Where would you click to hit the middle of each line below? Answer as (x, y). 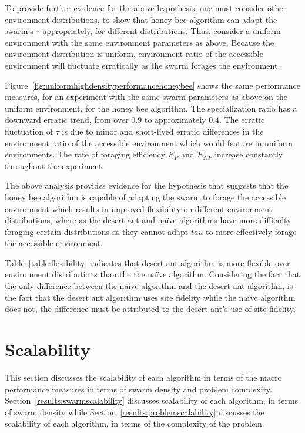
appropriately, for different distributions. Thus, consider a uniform (162, 31)
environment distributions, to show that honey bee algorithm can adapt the (141, 19)
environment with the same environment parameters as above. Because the (140, 42)
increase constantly (249, 154)
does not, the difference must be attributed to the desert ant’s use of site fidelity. (150, 309)
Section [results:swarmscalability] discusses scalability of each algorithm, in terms (152, 400)
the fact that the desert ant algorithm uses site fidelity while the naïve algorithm (150, 297)
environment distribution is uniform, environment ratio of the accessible (134, 54)
